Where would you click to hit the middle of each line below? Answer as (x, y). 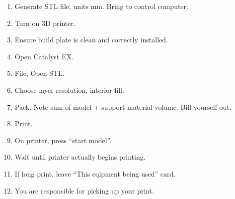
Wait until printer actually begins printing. (80, 157)
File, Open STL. (39, 73)
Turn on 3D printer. (45, 23)
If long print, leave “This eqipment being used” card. (95, 173)
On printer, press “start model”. (63, 140)
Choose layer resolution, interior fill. (69, 90)
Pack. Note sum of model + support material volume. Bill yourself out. (123, 106)
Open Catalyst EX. (44, 56)
